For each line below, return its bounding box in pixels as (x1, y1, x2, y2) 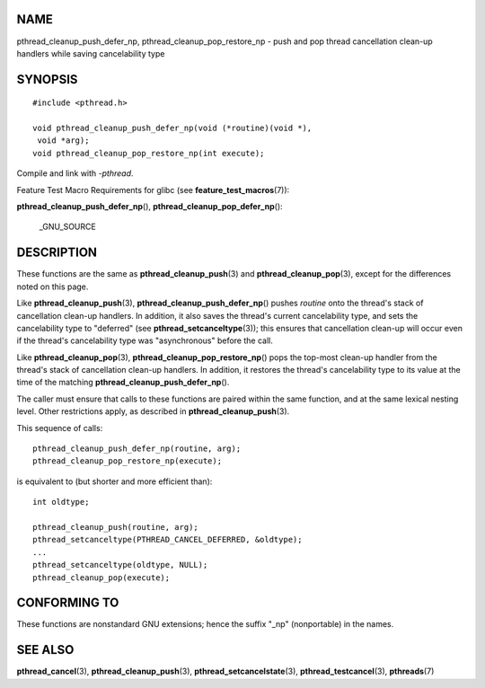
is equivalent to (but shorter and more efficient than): (16, 476, 213, 487)
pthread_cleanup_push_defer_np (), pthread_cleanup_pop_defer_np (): (16, 201, 283, 212)
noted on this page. (16, 281, 89, 292)
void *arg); (37, 136, 90, 146)
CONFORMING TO (16, 595, 119, 611)
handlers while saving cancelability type (16, 48, 165, 58)
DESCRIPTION (16, 245, 98, 260)
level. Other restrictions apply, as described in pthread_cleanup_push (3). (16, 406, 290, 417)
